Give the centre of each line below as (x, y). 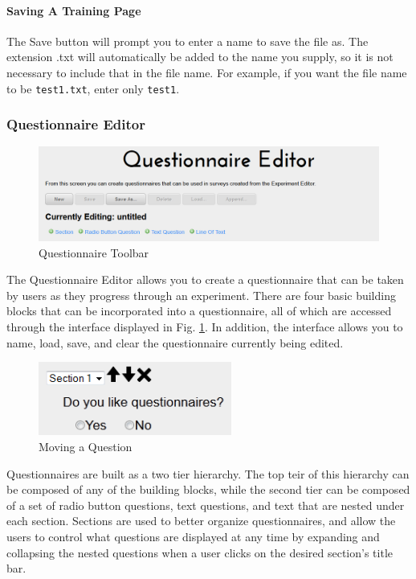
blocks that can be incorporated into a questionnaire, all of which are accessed (199, 311)
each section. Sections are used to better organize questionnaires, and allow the (201, 521)
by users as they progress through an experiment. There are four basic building (201, 295)
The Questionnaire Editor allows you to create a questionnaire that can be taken (205, 279)
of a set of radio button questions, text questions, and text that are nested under (206, 505)
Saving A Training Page (74, 10)
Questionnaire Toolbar (94, 252)
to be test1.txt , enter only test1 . (93, 88)
